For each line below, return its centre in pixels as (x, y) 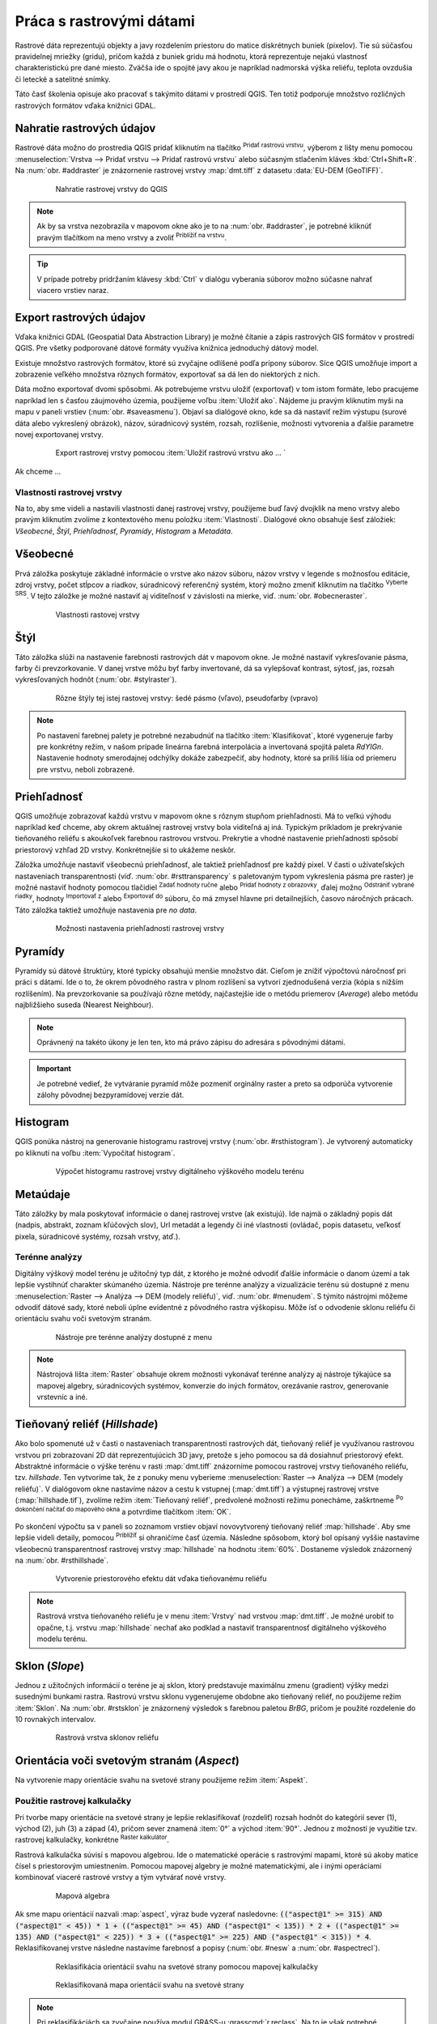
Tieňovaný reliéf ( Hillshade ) (87, 1424)
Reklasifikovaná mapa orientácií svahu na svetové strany (150, 1985)
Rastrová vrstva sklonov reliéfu (107, 1737)
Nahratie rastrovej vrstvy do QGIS (112, 189)
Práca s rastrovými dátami (105, 21)
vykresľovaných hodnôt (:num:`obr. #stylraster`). (96, 679)
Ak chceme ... (38, 471)
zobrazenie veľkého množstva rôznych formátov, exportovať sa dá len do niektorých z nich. (168, 374)
